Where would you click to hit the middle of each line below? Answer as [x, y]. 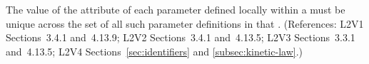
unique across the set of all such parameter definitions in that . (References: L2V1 [185, 23]
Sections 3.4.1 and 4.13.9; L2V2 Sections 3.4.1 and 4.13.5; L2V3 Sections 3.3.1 [181, 37]
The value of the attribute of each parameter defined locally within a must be [176, 9]
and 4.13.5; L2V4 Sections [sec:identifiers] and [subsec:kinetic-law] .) [154, 51]
